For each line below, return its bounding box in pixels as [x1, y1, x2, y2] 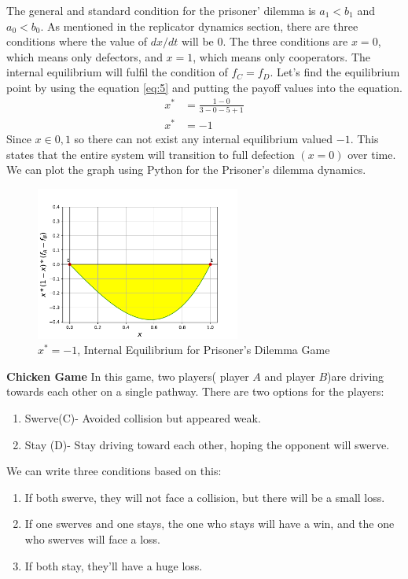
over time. [347, 146, 396, 162]
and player [264, 367, 315, 384]
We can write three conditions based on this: [6, 463, 222, 479]
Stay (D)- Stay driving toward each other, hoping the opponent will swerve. [24, 436, 390, 452]
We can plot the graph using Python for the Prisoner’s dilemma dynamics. [6, 161, 366, 178]
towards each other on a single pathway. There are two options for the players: [6, 383, 384, 400]
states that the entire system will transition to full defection [6, 146, 295, 162]
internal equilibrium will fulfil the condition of [6, 64, 228, 80]
